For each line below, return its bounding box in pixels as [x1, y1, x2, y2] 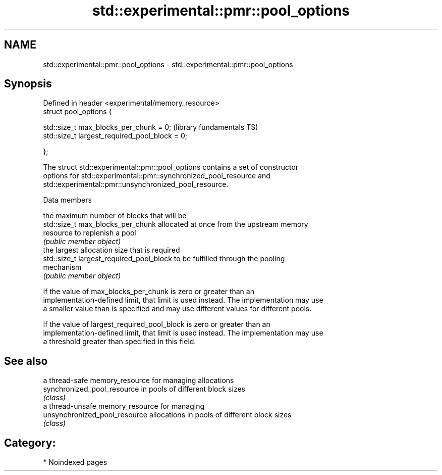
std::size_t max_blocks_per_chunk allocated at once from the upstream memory [43, 220, 308, 229]
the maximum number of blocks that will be [43, 211, 187, 220]
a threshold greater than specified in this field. [43, 337, 196, 346]
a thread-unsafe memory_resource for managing [43, 402, 204, 411]
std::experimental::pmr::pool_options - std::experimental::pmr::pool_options [43, 60, 293, 69]
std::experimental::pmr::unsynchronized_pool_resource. [43, 180, 229, 189]
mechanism [43, 263, 82, 272]
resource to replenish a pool [43, 228, 136, 238]
